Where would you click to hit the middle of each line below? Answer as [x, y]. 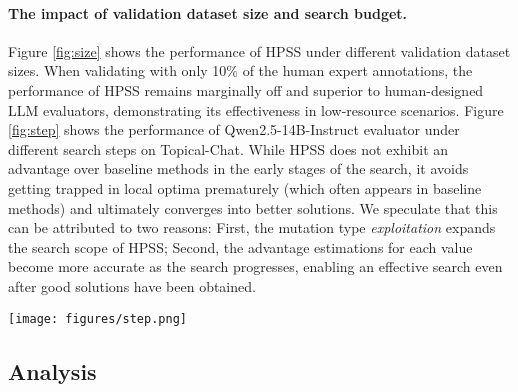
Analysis [52, 370]
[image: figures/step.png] [97, 318]
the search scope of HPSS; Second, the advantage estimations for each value [240, 246]
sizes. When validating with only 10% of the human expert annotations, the [240, 70]
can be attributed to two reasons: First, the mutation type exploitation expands [252, 227]
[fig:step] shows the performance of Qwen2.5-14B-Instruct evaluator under [234, 129]
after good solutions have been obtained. [132, 285]
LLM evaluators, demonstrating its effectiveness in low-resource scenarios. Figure [256, 109]
